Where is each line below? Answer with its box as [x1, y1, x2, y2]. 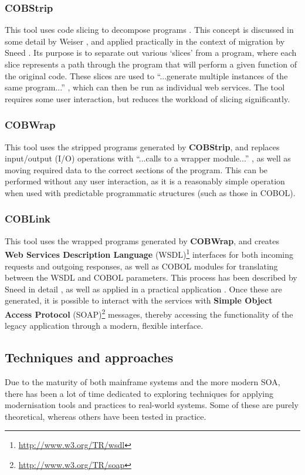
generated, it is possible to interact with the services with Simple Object [5, 294, 273, 306]
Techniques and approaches [5, 348, 174, 366]
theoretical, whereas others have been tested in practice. [5, 410, 206, 422]
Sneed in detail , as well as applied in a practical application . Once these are [5, 282, 282, 295]
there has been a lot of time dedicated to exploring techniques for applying [5, 387, 274, 399]
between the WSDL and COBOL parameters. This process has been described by [5, 271, 297, 284]
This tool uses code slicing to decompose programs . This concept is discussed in [5, 23, 294, 36]
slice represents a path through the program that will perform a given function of [5, 58, 297, 70]
